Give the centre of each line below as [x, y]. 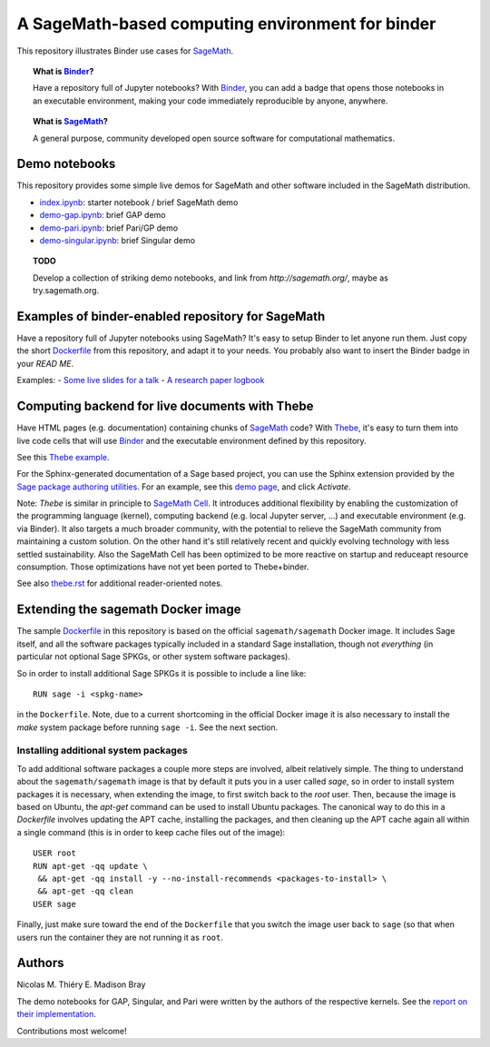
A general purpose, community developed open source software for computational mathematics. [214, 138]
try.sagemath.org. [66, 291]
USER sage [54, 904]
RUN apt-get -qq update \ [91, 866]
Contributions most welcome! [72, 1031]
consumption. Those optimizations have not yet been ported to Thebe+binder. [163, 567]
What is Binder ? [64, 71]
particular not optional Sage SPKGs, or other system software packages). [153, 657]
